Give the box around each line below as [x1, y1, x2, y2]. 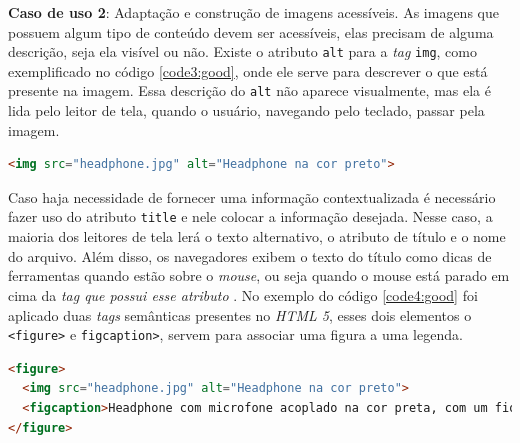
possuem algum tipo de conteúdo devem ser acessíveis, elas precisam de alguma [8, 21, 494, 42]
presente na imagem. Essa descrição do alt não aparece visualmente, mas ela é [8, 80, 491, 101]
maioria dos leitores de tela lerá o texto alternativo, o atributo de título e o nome [8, 226, 506, 247]
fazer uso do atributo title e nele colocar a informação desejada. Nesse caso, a [8, 206, 493, 227]
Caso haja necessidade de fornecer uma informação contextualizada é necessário [8, 186, 496, 207]
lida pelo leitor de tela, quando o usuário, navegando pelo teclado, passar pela [8, 100, 485, 121]
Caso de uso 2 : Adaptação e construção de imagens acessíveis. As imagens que [8, 2, 499, 22]
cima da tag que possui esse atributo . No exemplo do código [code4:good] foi [8, 284, 478, 305]
